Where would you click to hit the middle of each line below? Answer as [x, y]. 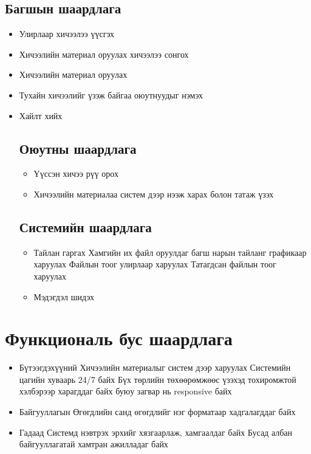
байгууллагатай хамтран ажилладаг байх [94, 444]
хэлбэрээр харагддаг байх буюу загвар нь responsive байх [125, 391]
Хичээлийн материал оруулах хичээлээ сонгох [104, 54]
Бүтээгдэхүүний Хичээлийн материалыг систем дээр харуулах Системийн [155, 367]
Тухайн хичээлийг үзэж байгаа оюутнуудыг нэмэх [111, 95]
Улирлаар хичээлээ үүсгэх [67, 34]
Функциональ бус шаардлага [119, 338]
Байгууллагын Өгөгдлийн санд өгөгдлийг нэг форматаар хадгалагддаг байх [157, 412]
